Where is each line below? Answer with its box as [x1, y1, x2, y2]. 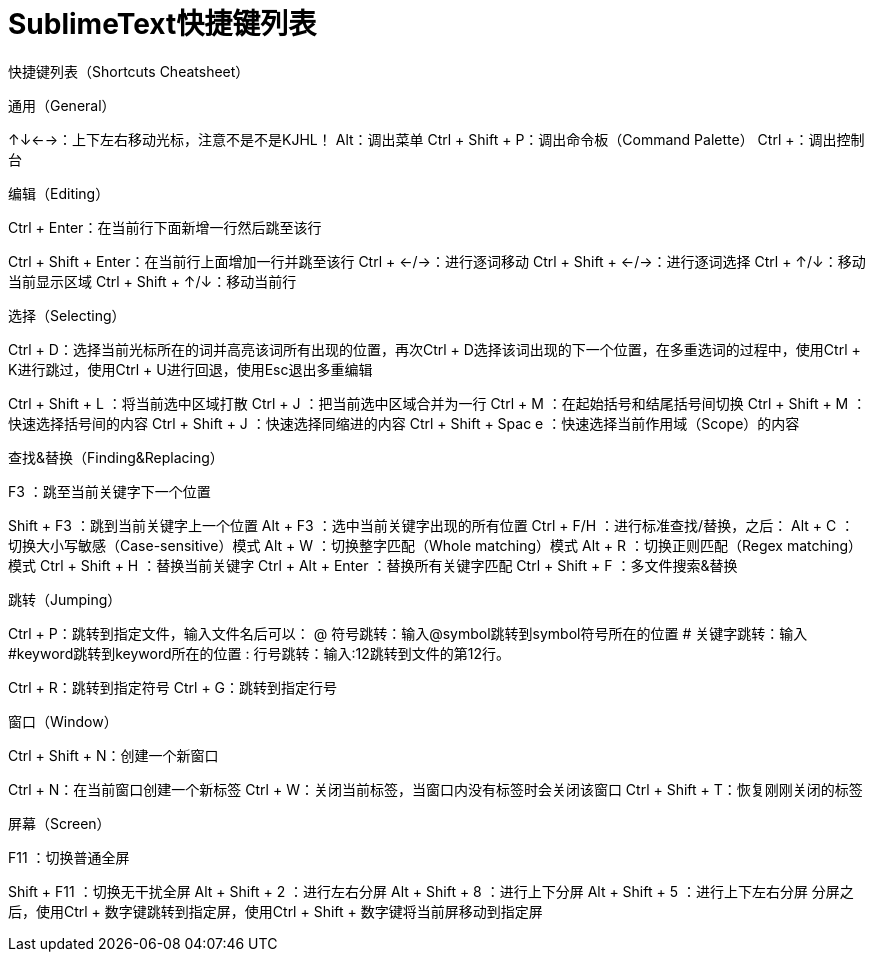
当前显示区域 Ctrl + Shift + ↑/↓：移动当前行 [8, 272, 297, 290]
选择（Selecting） [8, 306, 126, 324]
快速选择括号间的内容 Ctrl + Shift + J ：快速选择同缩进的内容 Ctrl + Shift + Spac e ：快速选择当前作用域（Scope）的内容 [8, 414, 800, 432]
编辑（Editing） [8, 184, 110, 202]
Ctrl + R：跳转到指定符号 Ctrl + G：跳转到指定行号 [8, 678, 338, 696]
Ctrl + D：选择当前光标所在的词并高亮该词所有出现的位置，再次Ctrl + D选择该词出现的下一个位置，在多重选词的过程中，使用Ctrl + [8, 340, 861, 358]
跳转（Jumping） [8, 590, 122, 608]
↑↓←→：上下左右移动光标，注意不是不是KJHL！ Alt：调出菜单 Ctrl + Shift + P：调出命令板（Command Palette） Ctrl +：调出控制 [8, 130, 865, 148]
